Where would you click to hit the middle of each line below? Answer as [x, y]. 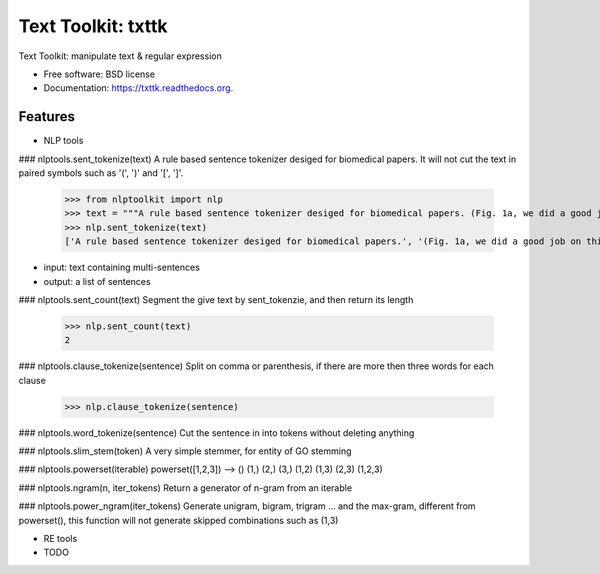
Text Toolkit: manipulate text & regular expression [120, 56]
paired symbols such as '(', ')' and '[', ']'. [101, 173]
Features [46, 116]
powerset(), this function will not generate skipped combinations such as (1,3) [178, 520]
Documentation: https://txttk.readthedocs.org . [138, 88]
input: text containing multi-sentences [121, 267]
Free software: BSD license [99, 74]
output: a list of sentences [97, 281]
